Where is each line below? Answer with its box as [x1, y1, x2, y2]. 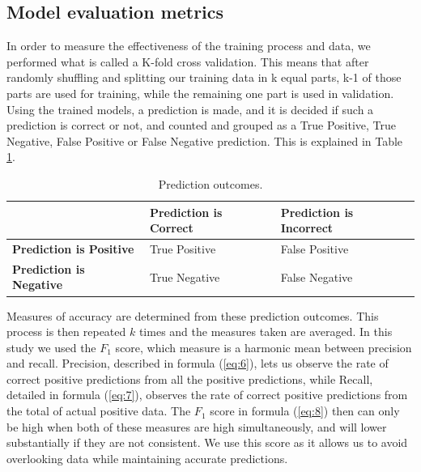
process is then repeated [6, 323, 126, 340]
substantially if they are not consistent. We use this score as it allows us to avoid [6, 434, 408, 451]
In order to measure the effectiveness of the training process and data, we [6, 37, 371, 54]
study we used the [6, 338, 96, 355]
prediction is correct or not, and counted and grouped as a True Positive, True [6, 117, 396, 134]
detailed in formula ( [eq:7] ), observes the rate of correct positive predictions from [6, 386, 408, 403]
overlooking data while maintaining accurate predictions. [6, 449, 288, 466]
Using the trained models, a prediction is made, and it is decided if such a [6, 100, 374, 117]
